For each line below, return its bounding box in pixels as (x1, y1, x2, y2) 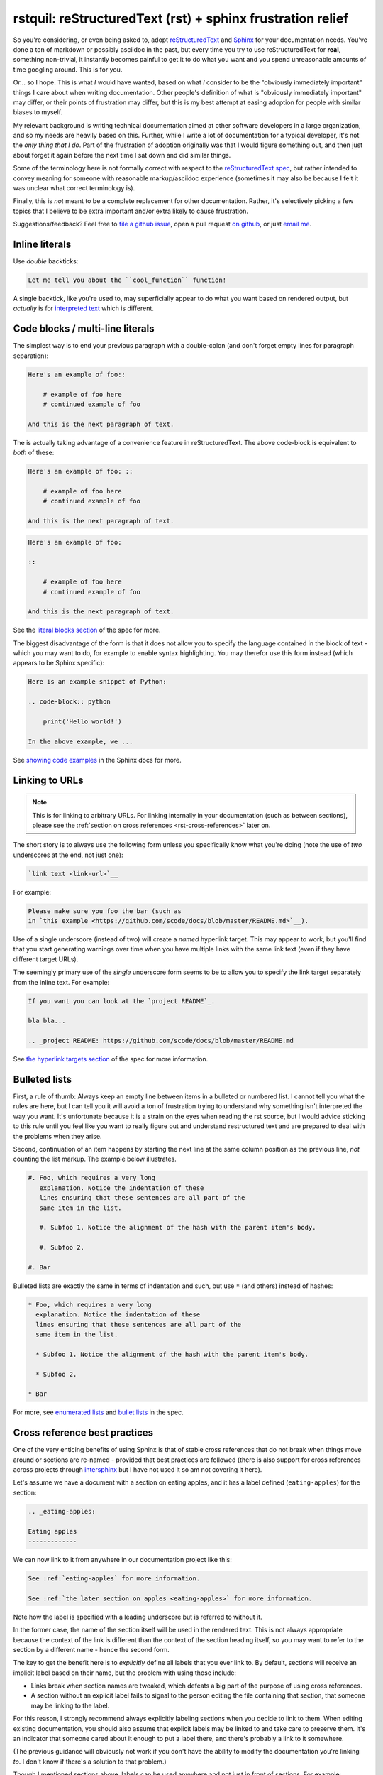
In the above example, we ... (28, 737, 133, 745)
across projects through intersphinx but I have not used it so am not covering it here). (13, 1465, 262, 1474)
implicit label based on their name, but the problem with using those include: (13, 1668, 237, 1677)
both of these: (13, 448, 55, 457)
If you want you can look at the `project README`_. (28, 997, 216, 1005)
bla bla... (28, 1017, 66, 1025)
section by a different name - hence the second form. (13, 1645, 170, 1654)
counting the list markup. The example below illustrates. (13, 1154, 177, 1164)
